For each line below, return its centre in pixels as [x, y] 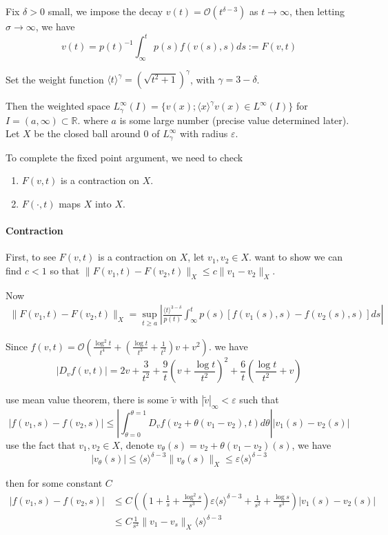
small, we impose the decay [105, 11]
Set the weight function [55, 79]
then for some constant [54, 482]
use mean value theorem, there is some [87, 400]
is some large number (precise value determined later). [234, 120]
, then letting [317, 11]
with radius [204, 133]
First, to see [31, 257]
